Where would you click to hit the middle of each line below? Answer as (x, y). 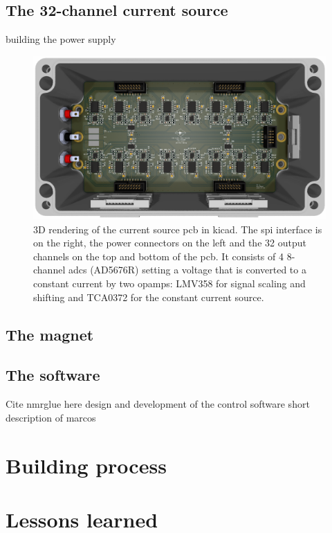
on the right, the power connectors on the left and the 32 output (170, 243)
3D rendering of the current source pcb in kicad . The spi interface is (178, 229)
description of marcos (51, 417)
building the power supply (61, 39)
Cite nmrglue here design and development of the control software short (158, 404)
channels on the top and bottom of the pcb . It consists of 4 (158, 256)
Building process (86, 465)
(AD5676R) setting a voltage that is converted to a (198, 270)
